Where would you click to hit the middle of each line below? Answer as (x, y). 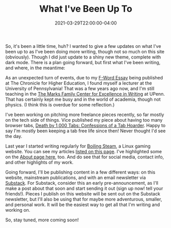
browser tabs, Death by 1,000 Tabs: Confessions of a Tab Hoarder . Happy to (86, 125)
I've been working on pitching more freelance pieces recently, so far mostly (85, 115)
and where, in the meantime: (35, 68)
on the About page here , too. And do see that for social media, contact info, (85, 157)
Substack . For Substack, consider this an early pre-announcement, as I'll (82, 183)
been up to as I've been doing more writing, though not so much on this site (85, 51)
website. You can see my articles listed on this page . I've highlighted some (84, 151)
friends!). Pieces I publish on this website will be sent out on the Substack (83, 193)
